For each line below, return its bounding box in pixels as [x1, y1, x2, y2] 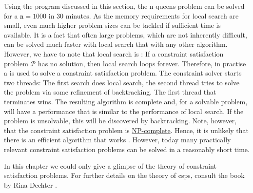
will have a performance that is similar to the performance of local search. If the [4, 106, 244, 116]
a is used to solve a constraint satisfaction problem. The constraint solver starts [4, 68, 242, 78]
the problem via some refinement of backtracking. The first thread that [4, 87, 216, 97]
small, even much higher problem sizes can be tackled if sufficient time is [4, 20, 221, 30]
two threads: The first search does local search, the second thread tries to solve [4, 77, 239, 87]
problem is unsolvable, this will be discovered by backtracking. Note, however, [4, 116, 237, 126]
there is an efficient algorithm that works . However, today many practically [4, 135, 231, 145]
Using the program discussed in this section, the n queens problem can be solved [4, 1, 245, 11]
